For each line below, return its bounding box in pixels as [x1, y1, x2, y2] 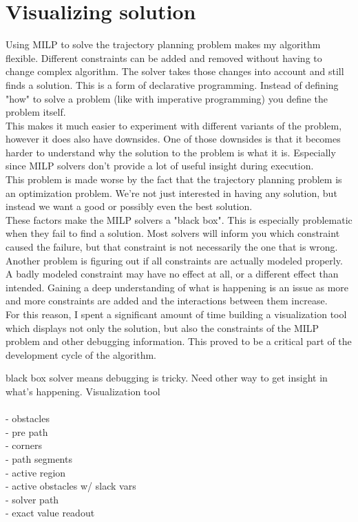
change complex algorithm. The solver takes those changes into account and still [6, 64, 344, 79]
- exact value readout [6, 505, 95, 520]
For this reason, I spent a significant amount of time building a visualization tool [6, 307, 347, 321]
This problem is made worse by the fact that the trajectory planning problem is [6, 172, 342, 187]
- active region [6, 465, 66, 479]
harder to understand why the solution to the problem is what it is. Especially [6, 145, 336, 159]
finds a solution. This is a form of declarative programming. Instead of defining [6, 77, 339, 92]
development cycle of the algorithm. [6, 347, 156, 362]
